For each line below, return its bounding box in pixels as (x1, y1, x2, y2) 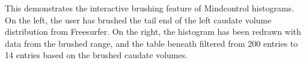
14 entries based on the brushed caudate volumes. (5, 49, 188, 61)
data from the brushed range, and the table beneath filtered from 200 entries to (5, 37, 298, 49)
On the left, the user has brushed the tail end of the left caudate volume (5, 13, 272, 26)
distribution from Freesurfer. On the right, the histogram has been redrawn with (5, 25, 301, 38)
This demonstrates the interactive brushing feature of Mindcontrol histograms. (5, 2, 294, 14)
